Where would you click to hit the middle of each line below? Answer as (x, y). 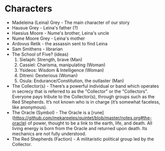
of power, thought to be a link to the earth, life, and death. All (90, 123)
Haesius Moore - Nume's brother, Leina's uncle (60, 33)
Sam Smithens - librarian (37, 49)
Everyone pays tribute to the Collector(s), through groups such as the (83, 96)
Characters (28, 9)
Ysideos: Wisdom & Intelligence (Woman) (62, 70)
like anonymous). (29, 107)
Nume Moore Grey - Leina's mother (48, 38)
